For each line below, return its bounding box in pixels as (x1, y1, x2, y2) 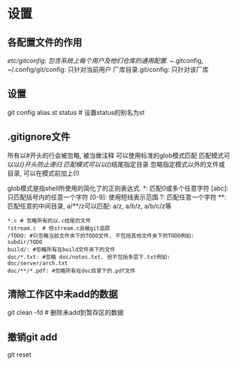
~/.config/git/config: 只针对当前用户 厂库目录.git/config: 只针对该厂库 (7, 65, 209, 74)
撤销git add (7, 331, 58, 343)
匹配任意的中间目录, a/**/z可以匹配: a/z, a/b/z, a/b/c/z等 (7, 201, 172, 210)
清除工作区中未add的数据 (7, 288, 118, 301)
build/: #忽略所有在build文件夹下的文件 (7, 245, 116, 253)
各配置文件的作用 (7, 36, 82, 48)
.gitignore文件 (7, 131, 71, 143)
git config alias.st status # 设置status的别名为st (7, 108, 145, 116)
